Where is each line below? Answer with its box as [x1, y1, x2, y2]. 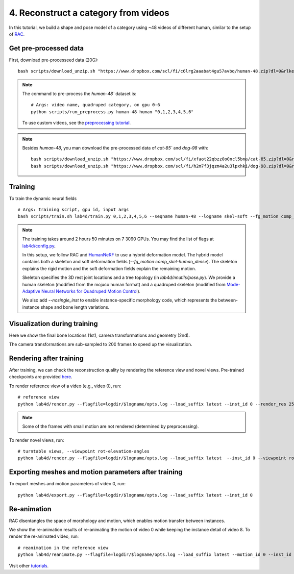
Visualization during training [9, 319, 98, 328]
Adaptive [22, 288, 41, 294]
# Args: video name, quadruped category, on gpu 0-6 [31, 102, 160, 108]
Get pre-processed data [9, 44, 84, 52]
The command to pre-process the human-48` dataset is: [22, 91, 137, 97]
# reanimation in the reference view [18, 545, 109, 550]
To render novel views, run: [9, 437, 65, 443]
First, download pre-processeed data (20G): [9, 57, 98, 63]
